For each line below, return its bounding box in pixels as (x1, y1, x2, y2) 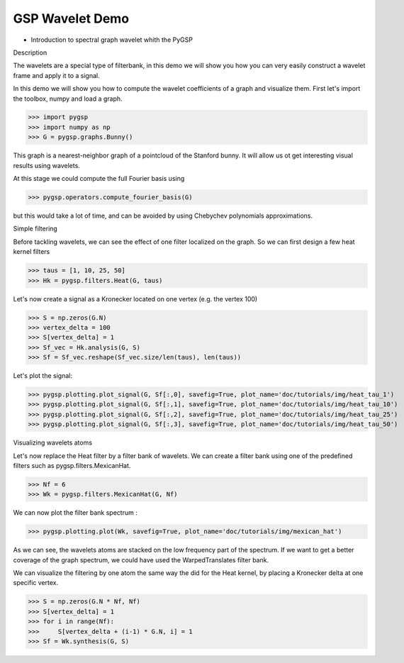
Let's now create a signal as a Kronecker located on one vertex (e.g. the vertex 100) (13, 294, 258, 303)
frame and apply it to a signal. (13, 71, 100, 79)
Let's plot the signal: (13, 372, 72, 380)
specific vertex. (13, 579, 59, 587)
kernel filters (13, 247, 50, 256)
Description (13, 48, 47, 57)
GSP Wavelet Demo (13, 11, 130, 26)
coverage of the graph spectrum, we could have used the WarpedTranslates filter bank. (13, 555, 269, 564)
